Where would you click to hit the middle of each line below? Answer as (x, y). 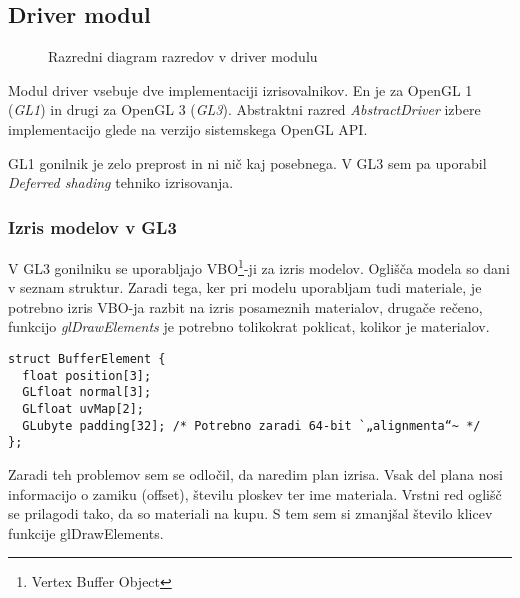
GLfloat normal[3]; (87, 392)
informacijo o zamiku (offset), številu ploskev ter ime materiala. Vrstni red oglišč (255, 493)
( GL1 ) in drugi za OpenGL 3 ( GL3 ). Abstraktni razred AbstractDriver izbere (244, 109)
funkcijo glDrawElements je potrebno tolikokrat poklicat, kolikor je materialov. (249, 326)
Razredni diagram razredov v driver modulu (183, 56)
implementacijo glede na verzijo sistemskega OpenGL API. (188, 128)
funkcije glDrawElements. (86, 532)
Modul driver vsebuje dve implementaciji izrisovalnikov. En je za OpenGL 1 (240, 89)
